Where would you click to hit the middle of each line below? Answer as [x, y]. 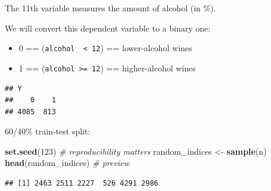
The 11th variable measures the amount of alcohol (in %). [110, 8]
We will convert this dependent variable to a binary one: [108, 28]
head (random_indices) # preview [67, 163]
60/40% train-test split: [48, 131]
